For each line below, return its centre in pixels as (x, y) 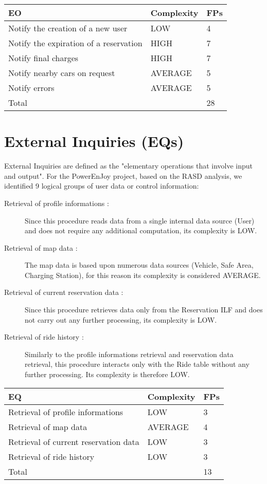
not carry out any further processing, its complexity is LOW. (121, 319)
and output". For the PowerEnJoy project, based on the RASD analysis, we (123, 175)
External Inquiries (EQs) (94, 141)
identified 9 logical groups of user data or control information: (102, 186)
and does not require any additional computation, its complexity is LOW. (141, 230)
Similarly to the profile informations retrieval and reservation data (129, 354)
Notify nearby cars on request (62, 73)
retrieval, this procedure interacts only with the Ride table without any (137, 364)
